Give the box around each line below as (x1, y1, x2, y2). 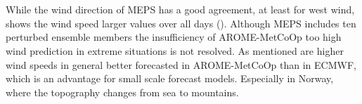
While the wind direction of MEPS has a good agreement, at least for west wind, (6, 2, 355, 17)
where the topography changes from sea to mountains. (6, 84, 239, 99)
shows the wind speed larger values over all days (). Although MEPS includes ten (6, 15, 356, 30)
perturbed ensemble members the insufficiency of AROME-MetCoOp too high (6, 30, 342, 44)
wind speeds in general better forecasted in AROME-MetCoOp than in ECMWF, (6, 57, 356, 72)
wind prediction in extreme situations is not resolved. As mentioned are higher (6, 43, 344, 58)
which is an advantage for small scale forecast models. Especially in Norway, (6, 71, 334, 86)
